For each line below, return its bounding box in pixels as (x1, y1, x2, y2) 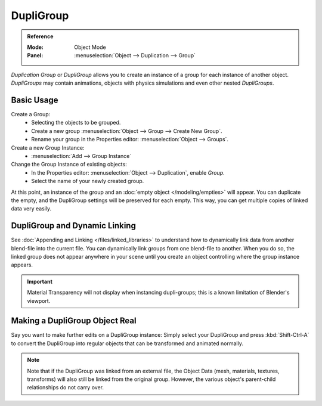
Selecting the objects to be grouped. (31, 119, 121, 126)
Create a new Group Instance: (11, 144, 85, 151)
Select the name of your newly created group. (31, 178, 144, 185)
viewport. (27, 297, 51, 304)
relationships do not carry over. (27, 384, 104, 391)
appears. (11, 261, 33, 268)
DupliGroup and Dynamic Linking (11, 221, 137, 231)
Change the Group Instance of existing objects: (11, 161, 128, 168)
